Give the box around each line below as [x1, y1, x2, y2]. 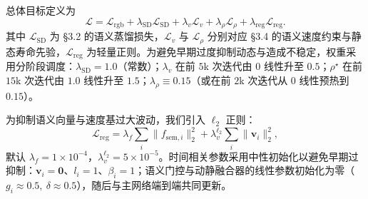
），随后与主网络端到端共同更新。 [76, 178, 232, 193]
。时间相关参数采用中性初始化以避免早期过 [158, 148, 359, 163]
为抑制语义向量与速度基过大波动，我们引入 [6, 112, 205, 127]
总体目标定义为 [6, 3, 76, 17]
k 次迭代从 [239, 72, 288, 87]
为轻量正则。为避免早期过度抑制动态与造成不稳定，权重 [86, 44, 347, 58]
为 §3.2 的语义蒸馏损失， [49, 29, 164, 44]
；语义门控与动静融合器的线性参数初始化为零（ [135, 163, 355, 178]
